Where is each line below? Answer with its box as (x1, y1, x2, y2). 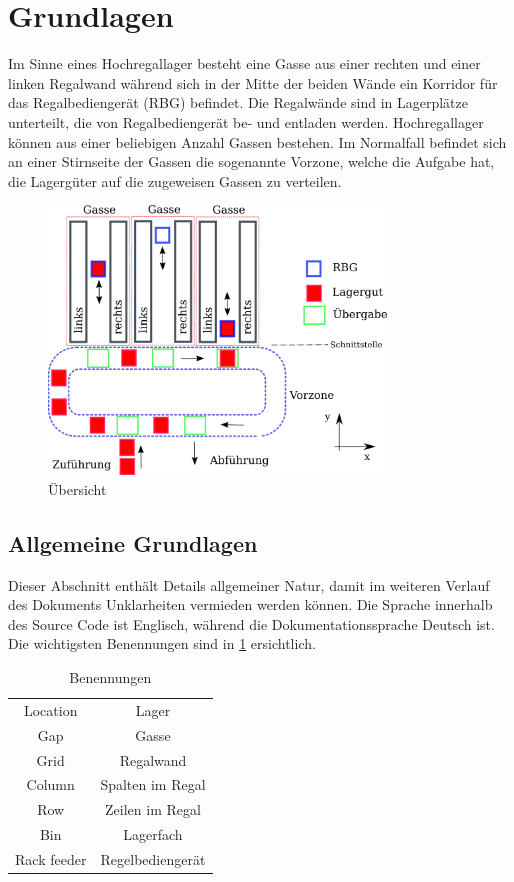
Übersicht (48, 478, 107, 499)
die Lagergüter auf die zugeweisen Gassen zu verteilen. (8, 170, 342, 191)
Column (26, 774, 75, 795)
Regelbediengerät (100, 848, 206, 869)
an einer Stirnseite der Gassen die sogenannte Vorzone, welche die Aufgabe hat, (8, 151, 495, 172)
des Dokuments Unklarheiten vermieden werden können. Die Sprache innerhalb (8, 594, 493, 615)
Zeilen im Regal (105, 799, 201, 820)
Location (23, 699, 78, 720)
